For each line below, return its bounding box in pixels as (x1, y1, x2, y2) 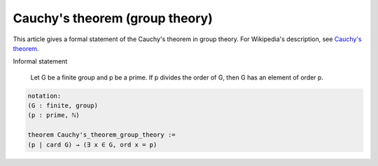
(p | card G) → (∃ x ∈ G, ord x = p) (27, 140, 157, 149)
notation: (27, 91, 62, 100)
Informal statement (13, 57, 68, 66)
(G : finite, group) (27, 102, 98, 110)
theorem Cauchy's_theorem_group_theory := (27, 131, 176, 139)
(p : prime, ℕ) (27, 112, 80, 119)
